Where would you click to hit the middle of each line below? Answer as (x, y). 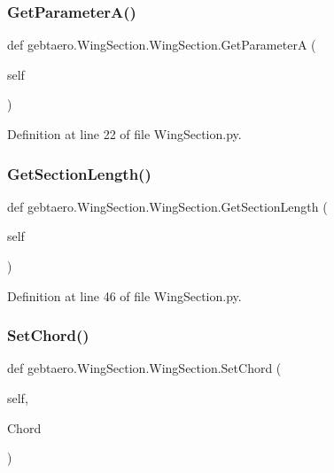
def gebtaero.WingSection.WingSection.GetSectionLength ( (167, 206)
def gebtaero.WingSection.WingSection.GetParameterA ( (162, 45)
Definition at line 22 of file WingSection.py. (124, 134)
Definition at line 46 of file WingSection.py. (124, 295)
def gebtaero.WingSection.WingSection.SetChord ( (144, 368)
